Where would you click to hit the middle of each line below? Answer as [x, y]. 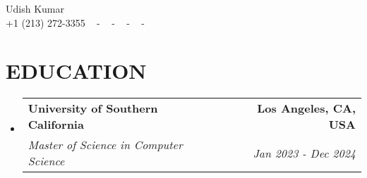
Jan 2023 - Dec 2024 [304, 153]
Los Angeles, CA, [306, 108]
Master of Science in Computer [105, 145]
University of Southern [93, 108]
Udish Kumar [35, 8]
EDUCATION [76, 71]
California [56, 125]
